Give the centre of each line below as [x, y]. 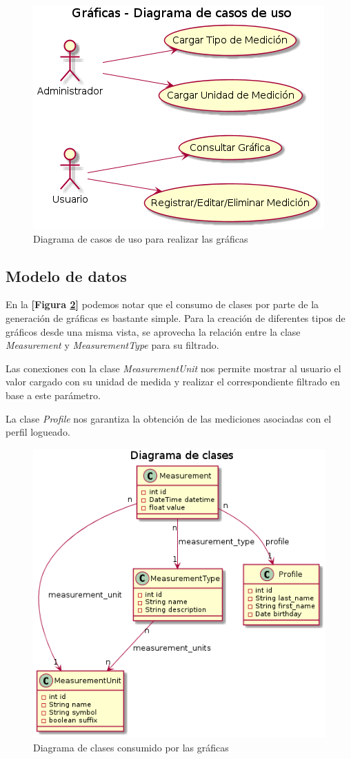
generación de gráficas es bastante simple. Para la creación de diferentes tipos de [175, 317]
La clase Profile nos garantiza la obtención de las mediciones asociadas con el [169, 418]
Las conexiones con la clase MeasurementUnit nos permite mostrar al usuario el [173, 368]
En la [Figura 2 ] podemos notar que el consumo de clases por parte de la [162, 304]
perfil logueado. [38, 432]
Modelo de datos [66, 275]
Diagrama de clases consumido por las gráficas [131, 747]
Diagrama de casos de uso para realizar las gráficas [141, 238]
